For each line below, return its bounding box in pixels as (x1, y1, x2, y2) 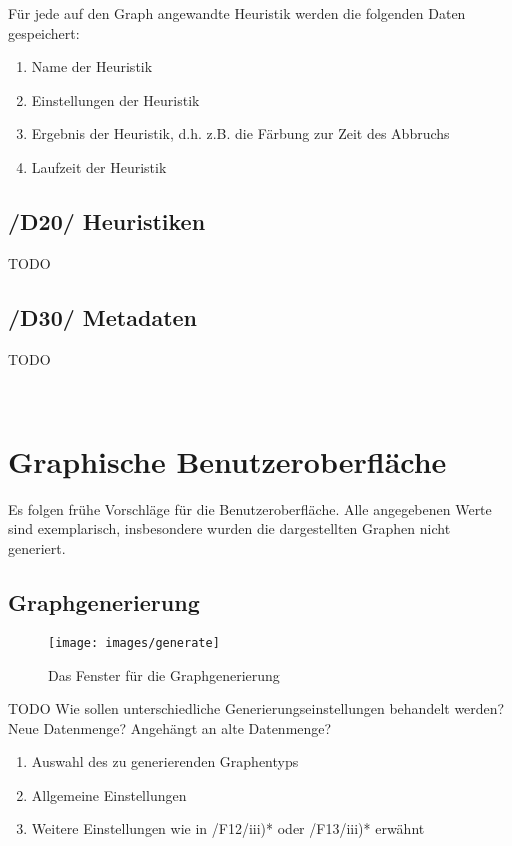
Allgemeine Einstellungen (31, 784, 187, 805)
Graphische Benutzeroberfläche (8, 440, 447, 481)
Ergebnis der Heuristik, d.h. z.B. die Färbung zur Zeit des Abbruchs (31, 123, 450, 144)
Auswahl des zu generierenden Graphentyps (31, 751, 299, 772)
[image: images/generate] (48, 635, 220, 650)
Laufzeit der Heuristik (31, 156, 167, 177)
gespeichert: (8, 22, 80, 43)
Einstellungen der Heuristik (31, 89, 200, 110)
